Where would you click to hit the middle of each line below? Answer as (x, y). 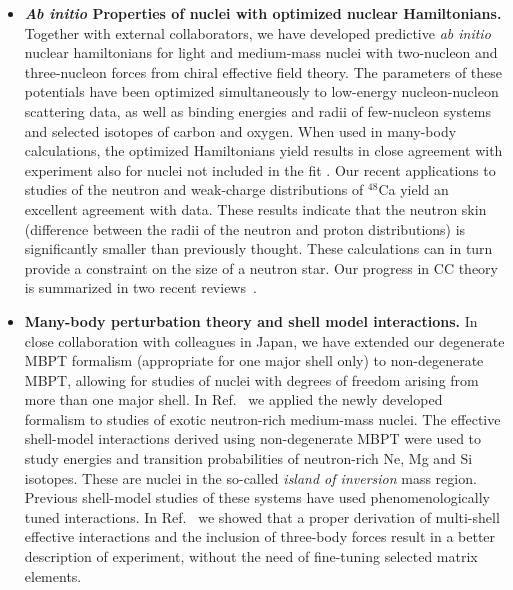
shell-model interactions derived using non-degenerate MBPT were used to (253, 438)
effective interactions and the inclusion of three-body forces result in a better (260, 536)
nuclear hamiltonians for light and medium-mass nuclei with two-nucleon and (261, 52)
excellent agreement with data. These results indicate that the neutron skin (255, 208)
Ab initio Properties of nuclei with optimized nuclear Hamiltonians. (263, 13)
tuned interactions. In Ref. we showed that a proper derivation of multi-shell (262, 516)
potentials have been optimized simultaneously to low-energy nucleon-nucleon (261, 91)
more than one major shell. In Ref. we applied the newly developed (233, 399)
